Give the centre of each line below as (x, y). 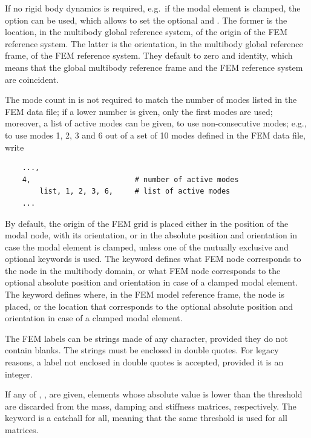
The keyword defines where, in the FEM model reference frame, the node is (145, 294)
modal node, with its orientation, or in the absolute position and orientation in (151, 235)
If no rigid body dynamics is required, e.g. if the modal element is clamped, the (153, 8)
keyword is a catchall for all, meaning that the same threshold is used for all (146, 418)
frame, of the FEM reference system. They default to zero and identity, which (149, 55)
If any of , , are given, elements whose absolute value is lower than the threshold (154, 394)
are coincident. (32, 79)
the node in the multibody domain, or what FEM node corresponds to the (143, 270)
